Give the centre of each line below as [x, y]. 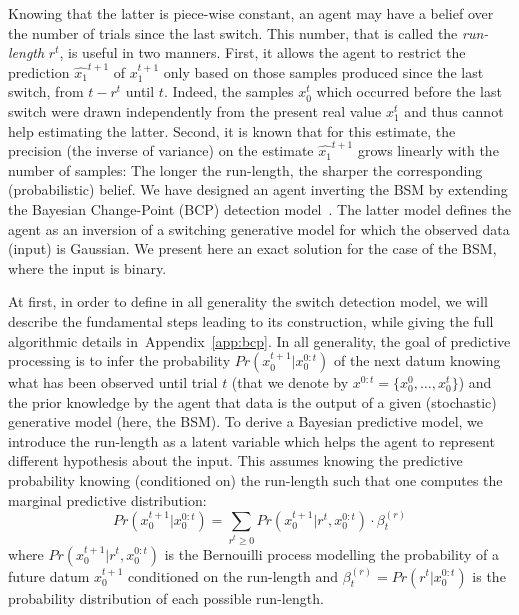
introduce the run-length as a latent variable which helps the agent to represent [251, 440]
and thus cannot [454, 110]
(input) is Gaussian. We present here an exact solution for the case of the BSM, [252, 248]
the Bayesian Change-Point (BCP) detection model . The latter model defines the [260, 208]
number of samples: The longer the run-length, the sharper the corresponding [245, 169]
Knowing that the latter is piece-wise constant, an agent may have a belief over [251, 13]
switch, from [46, 91]
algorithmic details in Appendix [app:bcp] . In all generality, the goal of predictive [259, 340]
